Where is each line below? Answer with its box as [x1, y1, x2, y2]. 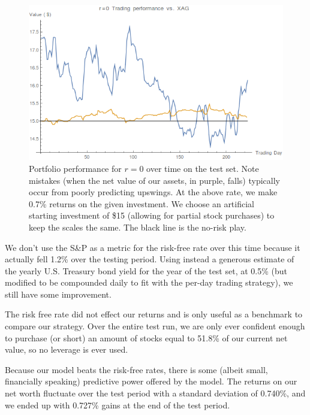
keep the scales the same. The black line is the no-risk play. [29, 220, 246, 233]
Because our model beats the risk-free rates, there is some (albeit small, [5, 363, 268, 375]
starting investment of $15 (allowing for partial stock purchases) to [29, 209, 275, 222]
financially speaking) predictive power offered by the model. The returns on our [5, 375, 297, 387]
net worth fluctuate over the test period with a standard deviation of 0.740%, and [5, 387, 306, 399]
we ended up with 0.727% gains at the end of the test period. [5, 398, 230, 411]
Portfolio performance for [29, 162, 122, 174]
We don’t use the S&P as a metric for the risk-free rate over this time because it [5, 241, 300, 253]
